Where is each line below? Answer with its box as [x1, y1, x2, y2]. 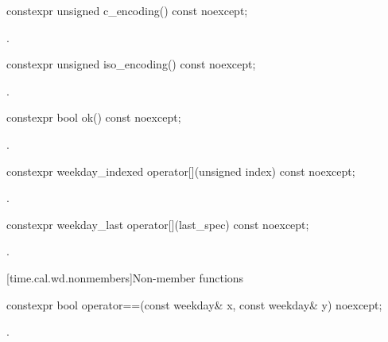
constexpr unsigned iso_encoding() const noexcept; [6, 56, 256, 72]
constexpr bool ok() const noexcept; [6, 109, 181, 126]
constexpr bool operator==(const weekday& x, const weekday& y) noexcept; [6, 296, 382, 313]
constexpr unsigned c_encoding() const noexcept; [6, 2, 248, 18]
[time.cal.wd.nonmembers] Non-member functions [6, 269, 244, 286]
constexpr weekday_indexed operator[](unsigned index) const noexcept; [6, 162, 355, 179]
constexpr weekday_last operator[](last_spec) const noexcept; [6, 216, 309, 232]
